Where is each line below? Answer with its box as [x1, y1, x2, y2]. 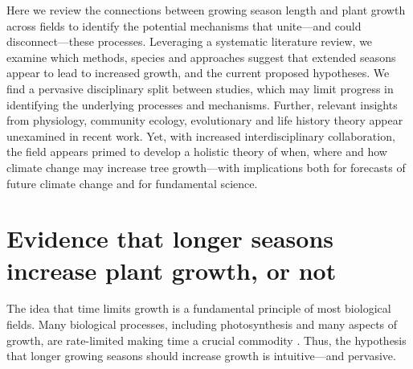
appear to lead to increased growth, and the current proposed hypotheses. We [6, 64, 390, 81]
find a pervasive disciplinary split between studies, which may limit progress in [6, 80, 394, 96]
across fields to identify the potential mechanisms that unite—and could [6, 17, 362, 34]
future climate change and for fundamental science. [6, 174, 258, 191]
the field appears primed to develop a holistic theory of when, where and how [6, 143, 387, 160]
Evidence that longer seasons [6, 222, 334, 255]
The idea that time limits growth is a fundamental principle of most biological [6, 300, 391, 317]
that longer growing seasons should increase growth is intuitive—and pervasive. [6, 347, 396, 364]
